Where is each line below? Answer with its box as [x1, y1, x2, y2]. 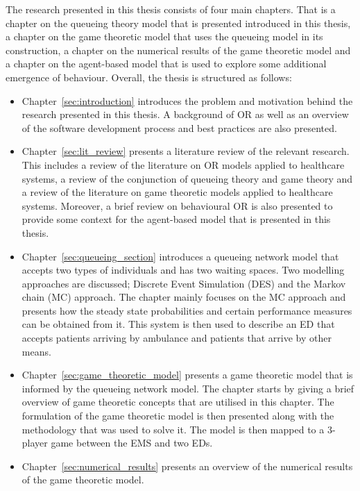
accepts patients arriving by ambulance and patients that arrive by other [22, 331, 332, 345]
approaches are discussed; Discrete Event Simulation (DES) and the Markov [22, 276, 346, 290]
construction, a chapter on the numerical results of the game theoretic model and [6, 42, 351, 57]
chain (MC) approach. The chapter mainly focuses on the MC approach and [22, 290, 346, 304]
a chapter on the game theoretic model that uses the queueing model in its [6, 29, 323, 44]
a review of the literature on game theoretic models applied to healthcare [22, 185, 333, 199]
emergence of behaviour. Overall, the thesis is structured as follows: [6, 69, 292, 84]
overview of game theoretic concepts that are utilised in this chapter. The [22, 394, 334, 409]
